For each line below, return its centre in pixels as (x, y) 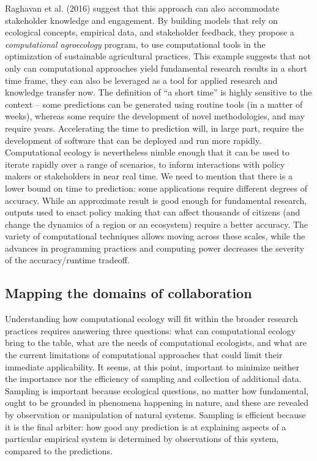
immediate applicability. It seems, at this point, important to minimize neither (152, 366)
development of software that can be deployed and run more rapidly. (133, 140)
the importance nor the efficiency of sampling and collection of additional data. (153, 379)
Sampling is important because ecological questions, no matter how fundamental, (157, 390)
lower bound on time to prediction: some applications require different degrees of (156, 188)
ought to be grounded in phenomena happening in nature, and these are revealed (157, 403)
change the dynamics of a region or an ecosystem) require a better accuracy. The (157, 224)
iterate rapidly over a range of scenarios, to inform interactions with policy (145, 164)
